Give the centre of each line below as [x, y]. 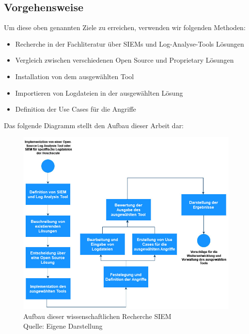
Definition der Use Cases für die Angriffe [76, 109]
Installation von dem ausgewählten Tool [75, 76]
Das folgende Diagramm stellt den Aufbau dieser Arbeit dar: [94, 125]
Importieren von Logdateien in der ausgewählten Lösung [99, 92]
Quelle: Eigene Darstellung [63, 326]
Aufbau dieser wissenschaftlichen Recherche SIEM [97, 316]
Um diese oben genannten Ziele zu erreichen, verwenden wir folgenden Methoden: [125, 27]
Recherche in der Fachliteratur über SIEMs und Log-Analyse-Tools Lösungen [130, 43]
